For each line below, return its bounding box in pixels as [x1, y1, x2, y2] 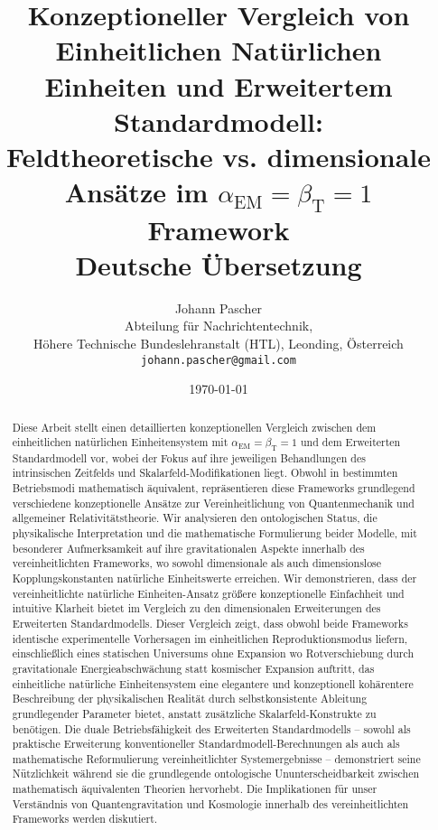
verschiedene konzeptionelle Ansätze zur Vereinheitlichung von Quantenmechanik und [12, 495, 415, 510]
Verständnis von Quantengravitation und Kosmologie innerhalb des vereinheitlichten [12, 796, 409, 811]
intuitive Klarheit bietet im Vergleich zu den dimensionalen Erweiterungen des [12, 601, 381, 616]
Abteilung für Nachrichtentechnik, [124, 316, 313, 335]
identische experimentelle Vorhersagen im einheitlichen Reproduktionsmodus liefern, [12, 630, 408, 646]
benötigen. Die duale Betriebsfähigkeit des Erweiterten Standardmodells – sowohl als [12, 721, 411, 736]
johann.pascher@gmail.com [141, 353, 296, 367]
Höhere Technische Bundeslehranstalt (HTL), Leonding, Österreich [33, 334, 404, 353]
